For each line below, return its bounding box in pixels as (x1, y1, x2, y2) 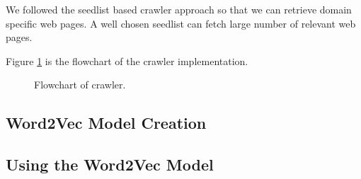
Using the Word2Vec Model (6, 154, 214, 175)
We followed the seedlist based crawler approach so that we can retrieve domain (6, 2, 352, 16)
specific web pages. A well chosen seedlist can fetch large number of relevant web (6, 16, 356, 30)
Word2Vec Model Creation (6, 112, 207, 134)
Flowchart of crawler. (34, 77, 126, 92)
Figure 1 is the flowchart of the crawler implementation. (6, 53, 248, 68)
